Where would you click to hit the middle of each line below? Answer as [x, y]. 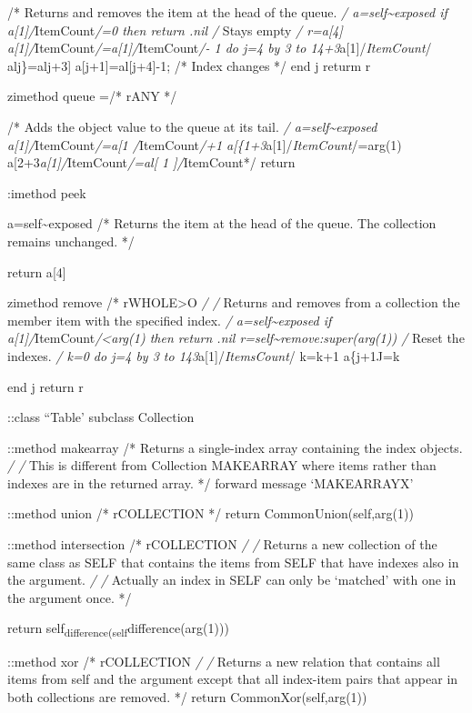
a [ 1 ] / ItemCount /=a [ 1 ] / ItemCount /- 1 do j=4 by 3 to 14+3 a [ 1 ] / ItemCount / [220, 48]
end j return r [45, 386]
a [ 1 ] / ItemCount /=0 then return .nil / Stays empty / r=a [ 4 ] [175, 30]
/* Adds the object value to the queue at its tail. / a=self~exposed [192, 126]
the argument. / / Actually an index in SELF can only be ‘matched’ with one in [232, 580]
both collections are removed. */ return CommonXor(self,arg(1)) [187, 696]
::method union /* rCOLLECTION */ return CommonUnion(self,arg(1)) [211, 513]
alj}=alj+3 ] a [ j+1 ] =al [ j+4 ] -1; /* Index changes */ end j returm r [189, 65]
